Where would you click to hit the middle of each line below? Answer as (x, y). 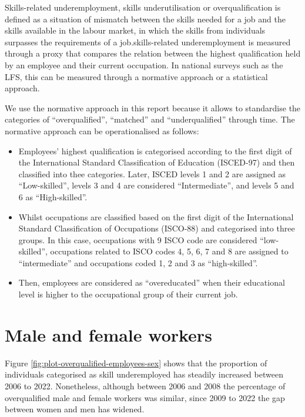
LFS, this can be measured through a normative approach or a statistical (136, 76)
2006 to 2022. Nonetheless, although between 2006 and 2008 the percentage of (145, 385)
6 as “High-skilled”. (53, 196)
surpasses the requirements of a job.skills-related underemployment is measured (148, 42)
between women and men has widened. (75, 409)
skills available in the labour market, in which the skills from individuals (135, 30)
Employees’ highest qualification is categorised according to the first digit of (155, 150)
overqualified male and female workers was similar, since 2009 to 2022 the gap (145, 397)
